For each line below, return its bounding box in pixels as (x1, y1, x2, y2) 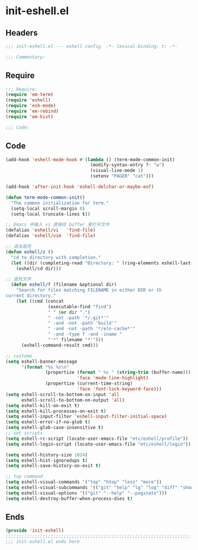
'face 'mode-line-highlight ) (77, 375, 149, 381)
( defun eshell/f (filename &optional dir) (11, 282, 117, 288)
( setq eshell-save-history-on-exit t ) (5, 463, 101, 469)
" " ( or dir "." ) (47, 309, 91, 315)
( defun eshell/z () (5, 249, 54, 255)
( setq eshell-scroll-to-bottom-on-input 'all (5, 391, 119, 398)
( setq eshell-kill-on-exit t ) (5, 402, 80, 408)
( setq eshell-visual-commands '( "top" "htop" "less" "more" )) (5, 479, 162, 485)
